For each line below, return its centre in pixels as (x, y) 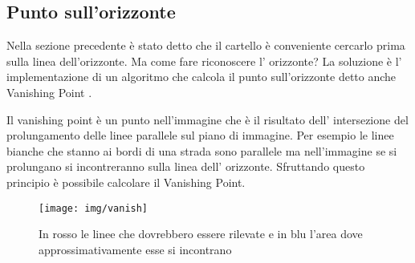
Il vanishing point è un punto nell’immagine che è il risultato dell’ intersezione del (207, 119)
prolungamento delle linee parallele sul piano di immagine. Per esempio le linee (200, 135)
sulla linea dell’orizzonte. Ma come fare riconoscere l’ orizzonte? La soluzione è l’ (204, 61)
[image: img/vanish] (94, 208)
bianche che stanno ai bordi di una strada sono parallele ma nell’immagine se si (202, 150)
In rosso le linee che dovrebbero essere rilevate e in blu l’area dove (201, 234)
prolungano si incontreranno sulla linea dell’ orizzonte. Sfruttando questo (186, 166)
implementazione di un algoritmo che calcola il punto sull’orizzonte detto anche (201, 77)
